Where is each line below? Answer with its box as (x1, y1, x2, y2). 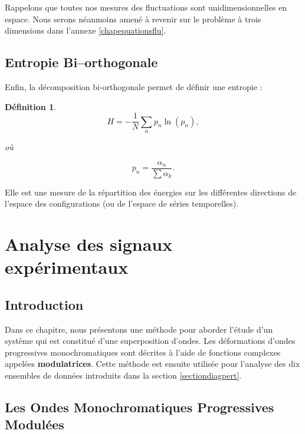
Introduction (5, 295, 84, 313)
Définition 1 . (5, 100, 57, 112)
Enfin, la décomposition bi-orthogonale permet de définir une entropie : (5, 80, 263, 92)
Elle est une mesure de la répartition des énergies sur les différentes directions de (5, 185, 297, 198)
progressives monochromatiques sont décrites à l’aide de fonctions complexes (5, 346, 281, 358)
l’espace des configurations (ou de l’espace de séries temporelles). (5, 197, 239, 210)
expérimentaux (5, 255, 129, 279)
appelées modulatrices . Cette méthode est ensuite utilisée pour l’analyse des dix (5, 357, 300, 370)
